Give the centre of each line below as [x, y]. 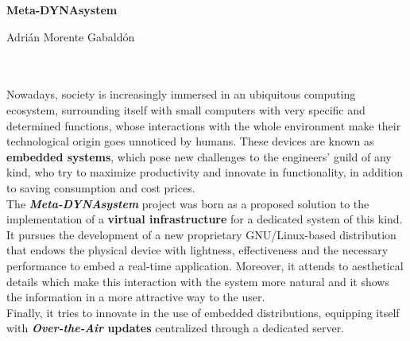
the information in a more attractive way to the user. [136, 297]
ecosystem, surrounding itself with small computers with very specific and [186, 109]
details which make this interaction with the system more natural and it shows [198, 281]
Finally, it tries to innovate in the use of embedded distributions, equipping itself [203, 312]
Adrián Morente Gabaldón [71, 36]
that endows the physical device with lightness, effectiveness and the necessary [197, 250]
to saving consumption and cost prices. [101, 187]
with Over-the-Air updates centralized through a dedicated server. [176, 328]
